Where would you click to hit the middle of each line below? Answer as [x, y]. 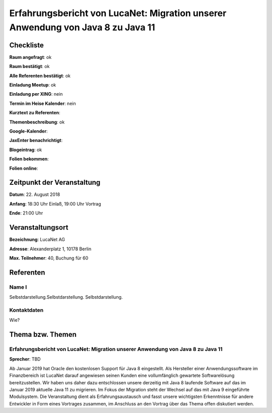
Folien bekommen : [29, 159]
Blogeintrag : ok [26, 150]
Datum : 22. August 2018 [35, 194]
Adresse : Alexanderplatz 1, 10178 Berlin [50, 249]
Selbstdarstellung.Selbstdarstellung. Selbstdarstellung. [66, 297]
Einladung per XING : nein [36, 94]
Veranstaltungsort [39, 227]
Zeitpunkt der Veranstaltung [55, 183]
